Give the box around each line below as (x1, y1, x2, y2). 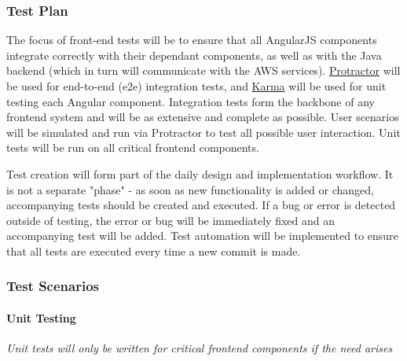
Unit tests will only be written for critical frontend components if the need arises (6, 340, 393, 356)
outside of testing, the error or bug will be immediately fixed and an (6, 212, 335, 228)
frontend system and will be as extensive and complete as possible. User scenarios (6, 109, 399, 125)
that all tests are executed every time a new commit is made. (6, 242, 301, 259)
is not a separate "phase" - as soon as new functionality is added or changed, (6, 181, 375, 197)
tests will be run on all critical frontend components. (6, 139, 259, 156)
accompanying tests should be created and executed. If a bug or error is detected (6, 197, 396, 213)
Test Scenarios (6, 276, 99, 296)
